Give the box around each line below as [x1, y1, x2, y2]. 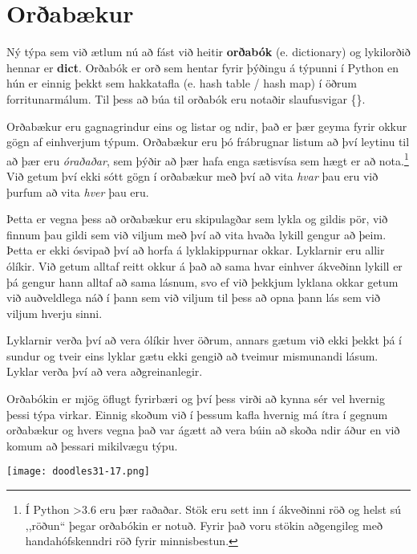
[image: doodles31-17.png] [6, 466, 150, 478]
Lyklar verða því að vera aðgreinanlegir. [6, 363, 203, 380]
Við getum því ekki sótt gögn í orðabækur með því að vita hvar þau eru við [6, 167, 379, 184]
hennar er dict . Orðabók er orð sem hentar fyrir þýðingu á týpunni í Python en [6, 59, 399, 75]
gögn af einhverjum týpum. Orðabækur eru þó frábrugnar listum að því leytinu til [6, 133, 410, 150]
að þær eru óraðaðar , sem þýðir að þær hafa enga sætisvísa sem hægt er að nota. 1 [6, 149, 409, 169]
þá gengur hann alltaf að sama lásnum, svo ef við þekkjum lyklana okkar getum [6, 273, 399, 290]
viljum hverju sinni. [6, 304, 103, 321]
